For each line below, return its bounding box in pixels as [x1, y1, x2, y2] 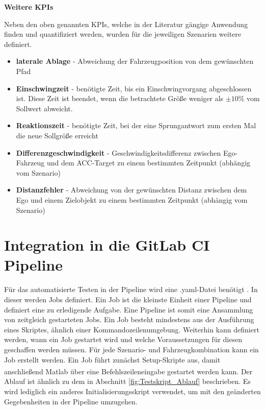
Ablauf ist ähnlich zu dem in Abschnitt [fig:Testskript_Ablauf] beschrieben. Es [4, 376, 251, 387]
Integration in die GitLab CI [4, 234, 210, 255]
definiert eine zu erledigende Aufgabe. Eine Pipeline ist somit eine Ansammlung [4, 304, 253, 315]
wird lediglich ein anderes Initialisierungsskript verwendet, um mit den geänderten [4, 386, 261, 396]
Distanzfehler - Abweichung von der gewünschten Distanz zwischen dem [16, 184, 247, 195]
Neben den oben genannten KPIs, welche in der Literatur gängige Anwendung [4, 18, 248, 29]
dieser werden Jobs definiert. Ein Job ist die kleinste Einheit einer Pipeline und [4, 294, 252, 304]
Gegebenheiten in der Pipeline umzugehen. [4, 396, 138, 406]
